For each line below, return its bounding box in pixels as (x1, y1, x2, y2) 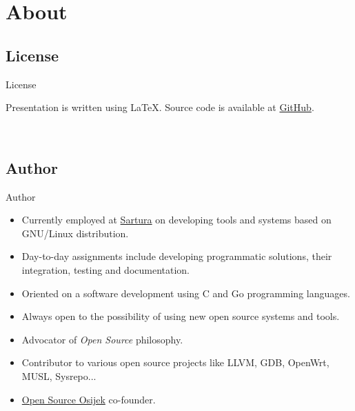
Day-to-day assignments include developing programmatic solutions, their (21, 249, 332, 263)
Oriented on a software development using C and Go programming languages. (21, 285, 350, 300)
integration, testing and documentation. (21, 262, 190, 277)
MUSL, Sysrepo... (21, 368, 97, 383)
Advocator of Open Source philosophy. (21, 332, 183, 346)
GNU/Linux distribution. (21, 225, 129, 240)
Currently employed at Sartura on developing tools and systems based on (21, 212, 332, 227)
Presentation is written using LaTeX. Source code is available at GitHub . (6, 100, 314, 114)
